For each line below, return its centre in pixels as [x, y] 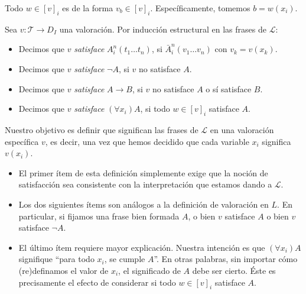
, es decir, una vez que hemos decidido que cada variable [147, 141]
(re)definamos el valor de [64, 270]
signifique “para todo [56, 259]
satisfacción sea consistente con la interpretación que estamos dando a [145, 184]
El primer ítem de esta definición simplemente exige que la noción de [143, 172]
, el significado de [149, 270]
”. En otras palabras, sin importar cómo [226, 259]
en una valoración [242, 129]
